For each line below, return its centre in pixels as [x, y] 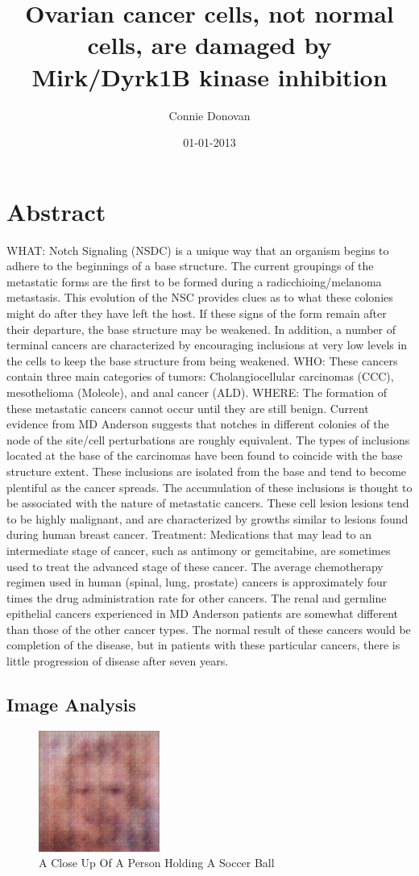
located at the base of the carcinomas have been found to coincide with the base [205, 455]
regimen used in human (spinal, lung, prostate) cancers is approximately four [197, 582]
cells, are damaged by [209, 45]
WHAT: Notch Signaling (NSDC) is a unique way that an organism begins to [198, 250]
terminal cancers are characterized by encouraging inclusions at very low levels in [207, 345]
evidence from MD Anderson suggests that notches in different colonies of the [198, 424]
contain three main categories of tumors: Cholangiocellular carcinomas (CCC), [200, 376]
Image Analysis [71, 705]
